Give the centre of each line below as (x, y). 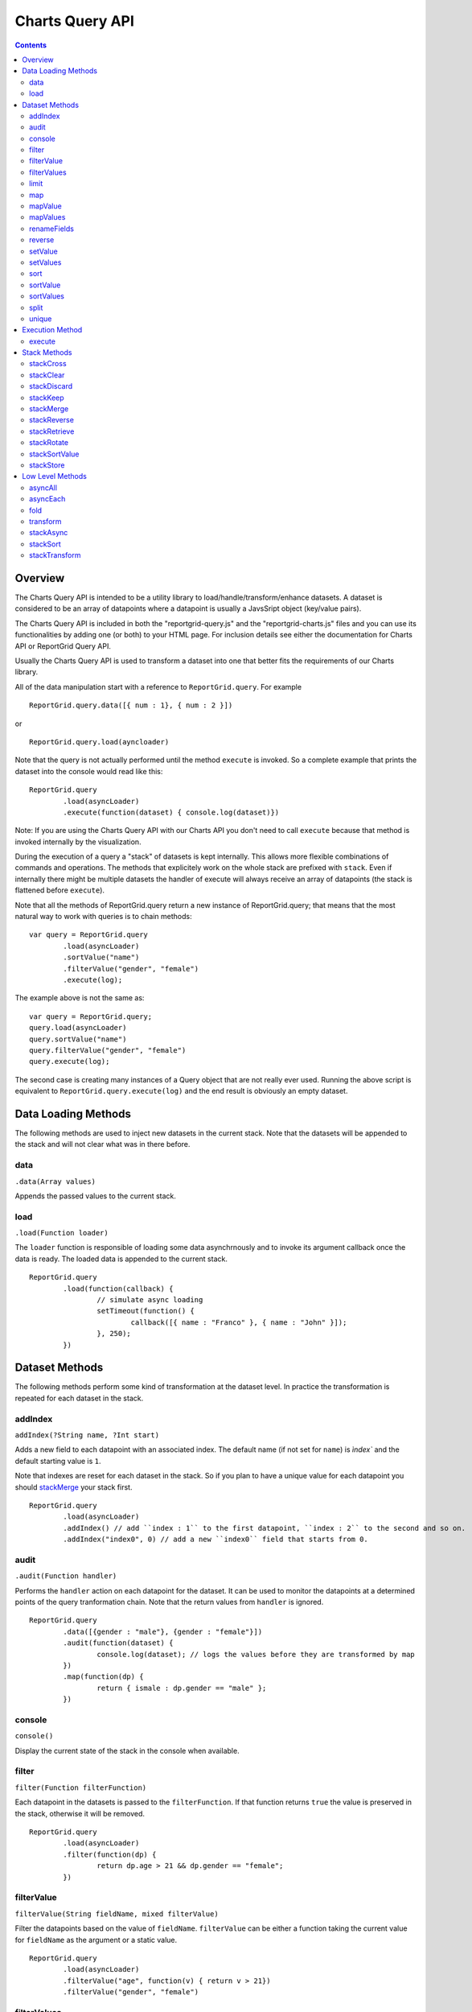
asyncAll (43, 488)
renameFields (51, 229)
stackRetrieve (52, 431)
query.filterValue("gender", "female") (108, 1050)
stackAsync (49, 533)
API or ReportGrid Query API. (63, 646)
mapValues (47, 217)
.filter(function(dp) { (110, 1854)
